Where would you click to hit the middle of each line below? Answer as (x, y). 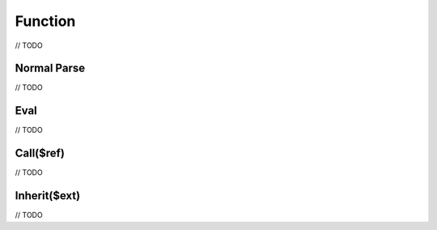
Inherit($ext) (48, 196)
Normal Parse (50, 68)
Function (45, 21)
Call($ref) (40, 153)
